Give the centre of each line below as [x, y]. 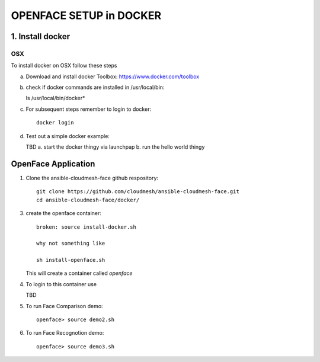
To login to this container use [61, 284]
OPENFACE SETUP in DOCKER [86, 15]
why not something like [71, 244]
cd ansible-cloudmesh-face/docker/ [88, 200]
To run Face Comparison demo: [64, 306]
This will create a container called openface [79, 273]
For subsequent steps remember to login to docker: [88, 109]
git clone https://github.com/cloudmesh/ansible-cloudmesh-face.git [138, 192]
